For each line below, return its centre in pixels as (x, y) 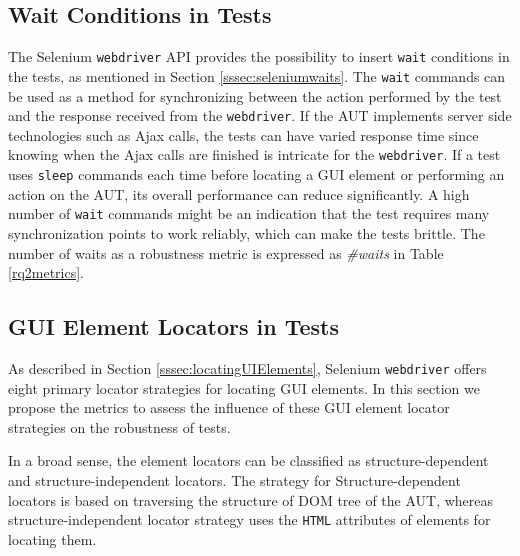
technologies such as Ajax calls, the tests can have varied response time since (243, 134)
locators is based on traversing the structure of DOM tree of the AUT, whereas (251, 499)
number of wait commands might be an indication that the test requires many (249, 213)
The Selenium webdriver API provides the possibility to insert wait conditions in (259, 56)
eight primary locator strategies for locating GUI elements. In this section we (244, 387)
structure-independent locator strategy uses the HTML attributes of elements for (249, 519)
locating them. (52, 538)
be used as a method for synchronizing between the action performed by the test (255, 95)
